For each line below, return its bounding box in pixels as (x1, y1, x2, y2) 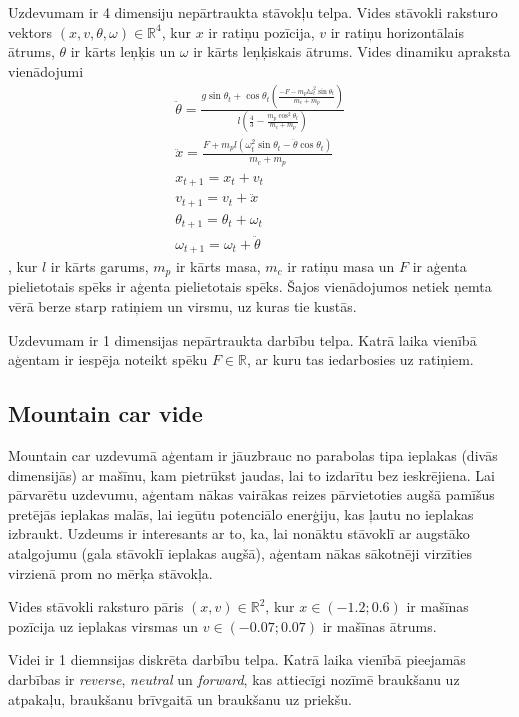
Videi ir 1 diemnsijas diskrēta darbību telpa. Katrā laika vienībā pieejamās (8, 649, 466, 670)
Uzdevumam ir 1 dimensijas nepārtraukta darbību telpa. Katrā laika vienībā (8, 329, 477, 350)
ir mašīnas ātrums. (322, 615, 437, 636)
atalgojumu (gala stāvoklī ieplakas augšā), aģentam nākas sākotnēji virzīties (8, 542, 473, 563)
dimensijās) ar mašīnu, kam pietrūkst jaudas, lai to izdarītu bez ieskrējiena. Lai (8, 464, 495, 485)
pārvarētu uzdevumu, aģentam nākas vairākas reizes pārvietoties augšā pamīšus (8, 484, 495, 505)
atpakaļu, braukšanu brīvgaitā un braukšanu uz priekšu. (8, 688, 352, 709)
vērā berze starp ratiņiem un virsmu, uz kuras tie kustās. (8, 296, 357, 317)
